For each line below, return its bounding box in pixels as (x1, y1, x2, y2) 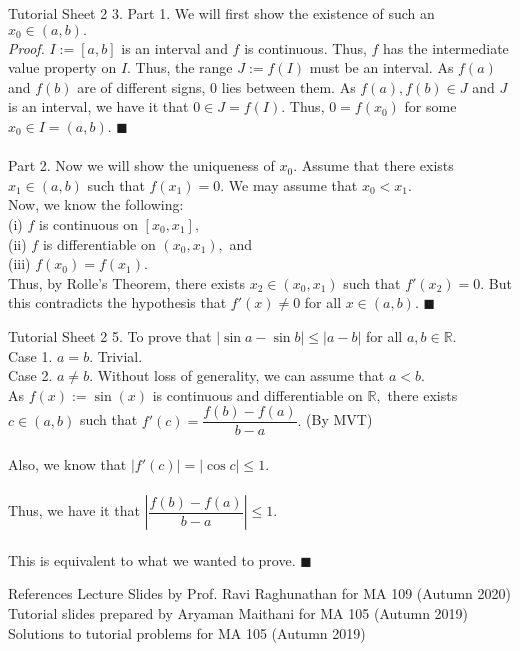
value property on (8, 57, 117, 78)
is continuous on (38, 213, 138, 234)
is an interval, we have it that (8, 96, 189, 117)
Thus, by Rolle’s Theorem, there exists (8, 272, 245, 293)
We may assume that (228, 174, 358, 195)
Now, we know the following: (8, 194, 184, 215)
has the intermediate (383, 37, 509, 58)
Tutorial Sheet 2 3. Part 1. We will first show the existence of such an (8, 3, 435, 23)
